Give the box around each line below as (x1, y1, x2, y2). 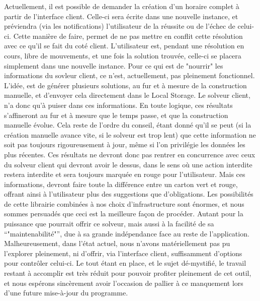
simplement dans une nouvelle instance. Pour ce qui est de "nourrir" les (4, 60, 223, 71)
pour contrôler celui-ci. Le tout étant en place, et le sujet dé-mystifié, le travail (4, 258, 246, 268)
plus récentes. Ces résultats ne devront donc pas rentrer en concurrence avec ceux (4, 149, 255, 159)
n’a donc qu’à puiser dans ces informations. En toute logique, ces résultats (4, 99, 233, 110)
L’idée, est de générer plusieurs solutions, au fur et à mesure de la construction (4, 80, 247, 90)
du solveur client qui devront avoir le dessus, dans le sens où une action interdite (4, 159, 252, 169)
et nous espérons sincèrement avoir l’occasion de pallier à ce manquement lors (4, 277, 243, 288)
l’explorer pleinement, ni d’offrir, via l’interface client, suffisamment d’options (4, 248, 242, 258)
